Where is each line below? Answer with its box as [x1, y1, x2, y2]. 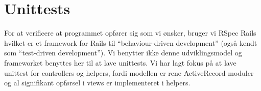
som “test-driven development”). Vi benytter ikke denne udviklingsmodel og [4, 47, 242, 58]
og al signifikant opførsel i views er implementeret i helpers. [4, 77, 191, 88]
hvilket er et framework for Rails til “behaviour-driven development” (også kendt [4, 37, 257, 48]
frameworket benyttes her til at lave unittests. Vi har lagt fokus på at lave [4, 57, 236, 68]
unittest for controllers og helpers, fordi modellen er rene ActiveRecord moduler [4, 67, 254, 78]
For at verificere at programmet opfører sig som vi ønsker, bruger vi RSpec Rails [4, 27, 256, 38]
